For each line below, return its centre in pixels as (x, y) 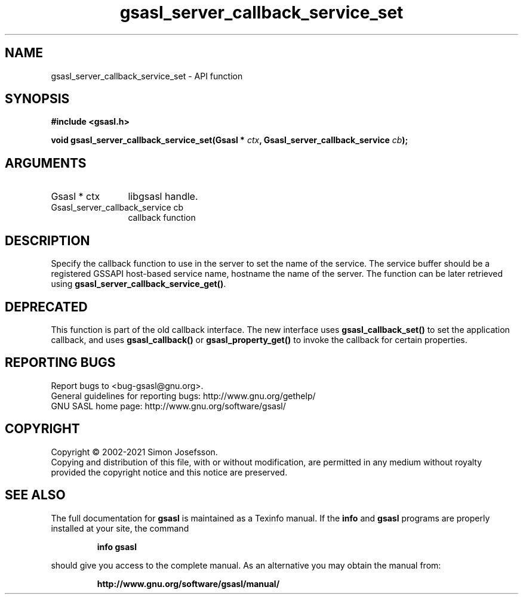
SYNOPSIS (37, 99)
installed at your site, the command (120, 528)
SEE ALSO (35, 495)
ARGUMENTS (46, 163)
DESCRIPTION (47, 240)
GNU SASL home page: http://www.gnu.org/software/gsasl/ (168, 406)
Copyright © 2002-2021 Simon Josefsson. (134, 452)
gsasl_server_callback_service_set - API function (147, 76)
